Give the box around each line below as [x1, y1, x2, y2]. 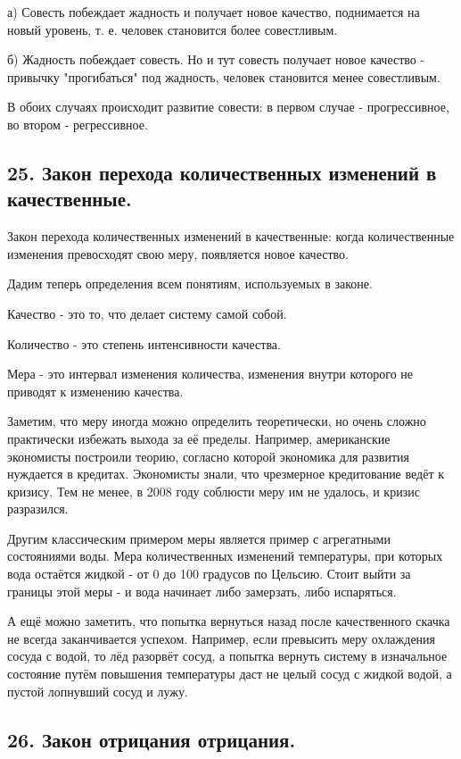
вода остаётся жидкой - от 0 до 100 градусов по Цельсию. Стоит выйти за [7, 564, 411, 583]
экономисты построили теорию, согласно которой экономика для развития [7, 446, 409, 465]
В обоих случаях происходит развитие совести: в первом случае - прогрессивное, [7, 97, 449, 116]
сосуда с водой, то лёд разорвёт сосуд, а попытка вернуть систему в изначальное [7, 646, 448, 665]
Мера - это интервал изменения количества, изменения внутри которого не [7, 364, 414, 383]
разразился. [7, 499, 69, 518]
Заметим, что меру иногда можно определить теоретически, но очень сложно [7, 412, 426, 430]
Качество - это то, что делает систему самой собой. [7, 304, 287, 322]
